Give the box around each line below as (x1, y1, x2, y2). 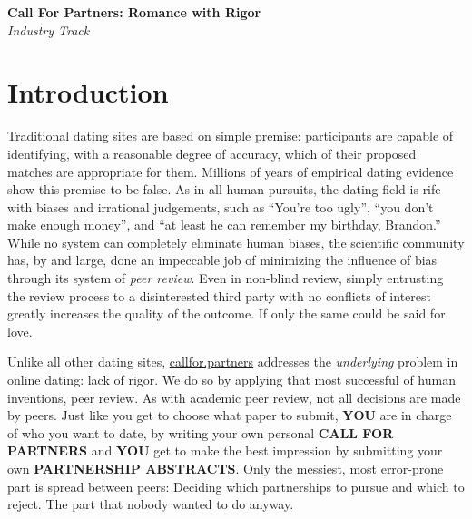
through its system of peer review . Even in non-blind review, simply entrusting (7, 269, 444, 288)
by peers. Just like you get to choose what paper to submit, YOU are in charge (7, 406, 452, 425)
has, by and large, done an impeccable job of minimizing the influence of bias (7, 250, 438, 269)
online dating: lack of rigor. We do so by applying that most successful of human (7, 370, 456, 389)
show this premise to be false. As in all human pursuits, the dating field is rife (7, 180, 441, 199)
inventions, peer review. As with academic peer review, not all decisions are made (7, 387, 461, 406)
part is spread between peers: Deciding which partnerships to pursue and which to (7, 476, 465, 495)
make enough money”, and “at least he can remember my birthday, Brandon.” (7, 215, 441, 234)
